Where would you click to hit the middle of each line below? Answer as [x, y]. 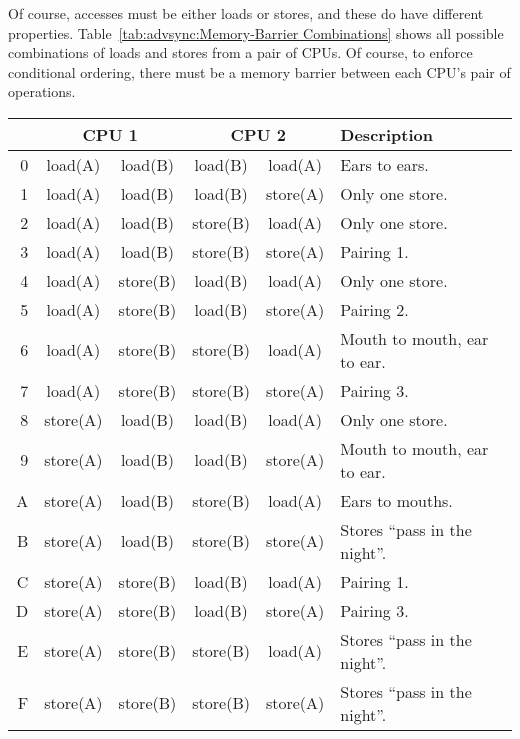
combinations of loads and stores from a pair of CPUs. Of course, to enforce [240, 52]
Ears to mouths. [396, 500]
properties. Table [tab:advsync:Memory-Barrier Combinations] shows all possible [256, 32]
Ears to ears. [384, 164]
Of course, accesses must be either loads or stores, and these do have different [246, 13]
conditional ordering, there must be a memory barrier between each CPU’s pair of [259, 71]
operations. [42, 91]
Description [386, 134]
